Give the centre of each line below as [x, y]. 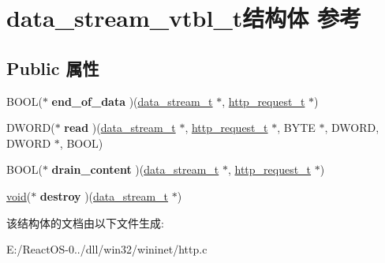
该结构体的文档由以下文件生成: [85, 222]
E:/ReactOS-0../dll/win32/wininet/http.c [107, 249]
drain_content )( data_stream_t [135, 169]
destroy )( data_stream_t [104, 195]
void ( [19, 195]
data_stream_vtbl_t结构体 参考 [184, 18]
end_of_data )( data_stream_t [132, 101]
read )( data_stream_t [120, 128]
